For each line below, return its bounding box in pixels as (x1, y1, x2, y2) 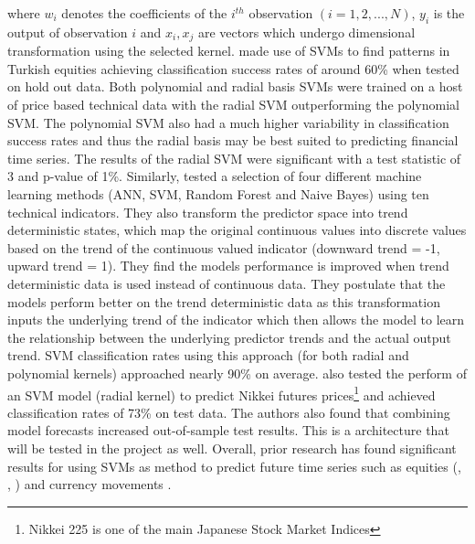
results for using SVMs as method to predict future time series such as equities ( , (7, 456, 461, 475)
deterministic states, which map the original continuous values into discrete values (7, 220, 467, 240)
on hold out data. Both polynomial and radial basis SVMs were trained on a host (7, 77, 463, 96)
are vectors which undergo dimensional (197, 22, 416, 41)
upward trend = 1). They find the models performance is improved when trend (7, 256, 449, 275)
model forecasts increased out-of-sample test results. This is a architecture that (7, 421, 449, 440)
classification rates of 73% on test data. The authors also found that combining (7, 402, 450, 421)
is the (433, 4, 465, 22)
